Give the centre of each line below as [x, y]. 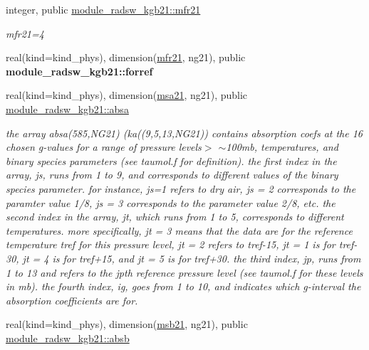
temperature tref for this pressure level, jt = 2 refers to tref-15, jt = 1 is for [171, 244]
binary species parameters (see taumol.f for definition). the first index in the [171, 160]
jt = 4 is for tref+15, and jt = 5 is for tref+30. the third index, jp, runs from [192, 258]
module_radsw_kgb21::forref [79, 71]
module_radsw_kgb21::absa [67, 108]
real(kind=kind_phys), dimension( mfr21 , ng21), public [126, 57]
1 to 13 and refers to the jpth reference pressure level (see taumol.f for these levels [184, 272]
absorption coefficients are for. [72, 300]
